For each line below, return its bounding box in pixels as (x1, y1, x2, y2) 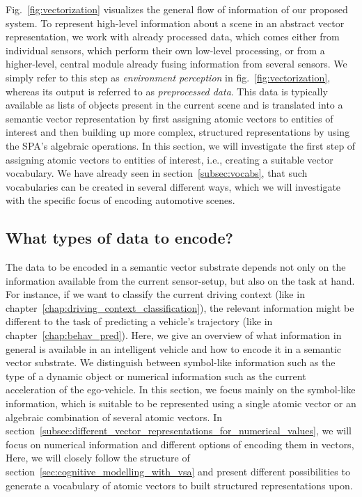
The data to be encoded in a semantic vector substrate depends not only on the (6, 260, 346, 274)
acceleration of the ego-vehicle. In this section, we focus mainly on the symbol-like (6, 382, 356, 397)
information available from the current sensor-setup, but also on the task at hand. (6, 273, 355, 287)
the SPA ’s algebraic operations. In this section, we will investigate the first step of (6, 138, 356, 152)
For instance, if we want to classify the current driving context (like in (6, 287, 305, 301)
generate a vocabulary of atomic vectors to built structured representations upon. (6, 478, 353, 492)
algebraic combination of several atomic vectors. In (6, 409, 222, 424)
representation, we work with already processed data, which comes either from (6, 29, 340, 44)
